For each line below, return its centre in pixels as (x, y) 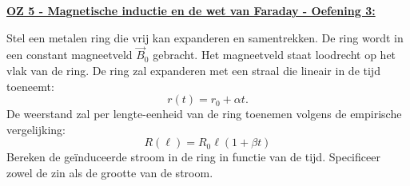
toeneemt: (30, 86)
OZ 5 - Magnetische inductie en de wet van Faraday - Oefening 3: (191, 10)
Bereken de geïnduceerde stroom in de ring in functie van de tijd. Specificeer (193, 157)
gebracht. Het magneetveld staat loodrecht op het (275, 55)
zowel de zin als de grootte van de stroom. (110, 172)
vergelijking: (36, 129)
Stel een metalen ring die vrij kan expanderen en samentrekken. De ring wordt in (205, 37)
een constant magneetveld (70, 55)
